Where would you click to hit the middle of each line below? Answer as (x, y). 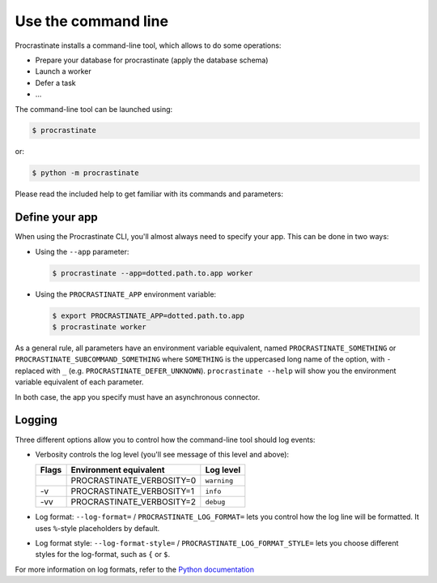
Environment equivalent (118, 470)
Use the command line (92, 21)
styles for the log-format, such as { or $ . (103, 555)
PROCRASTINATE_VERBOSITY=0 (134, 481)
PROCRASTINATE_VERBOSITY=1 (132, 491)
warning (219, 480)
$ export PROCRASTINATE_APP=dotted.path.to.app (148, 315)
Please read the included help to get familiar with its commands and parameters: (149, 194)
